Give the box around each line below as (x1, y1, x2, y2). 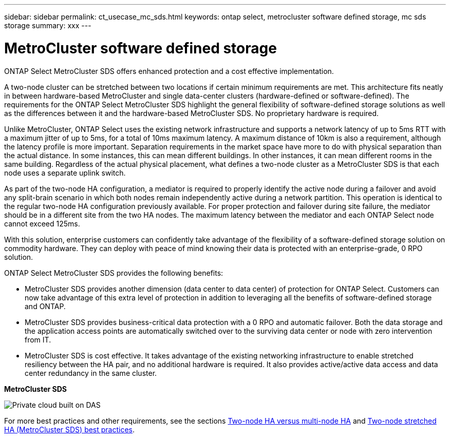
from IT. (25, 335, 51, 344)
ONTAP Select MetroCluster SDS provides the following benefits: (4, 268, 223, 277)
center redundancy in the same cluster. (25, 368, 157, 377)
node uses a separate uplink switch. (4, 168, 126, 177)
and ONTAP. (25, 301, 66, 311)
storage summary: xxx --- (4, 21, 91, 30)
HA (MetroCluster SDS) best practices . (4, 425, 135, 434)
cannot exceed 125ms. (4, 219, 80, 228)
